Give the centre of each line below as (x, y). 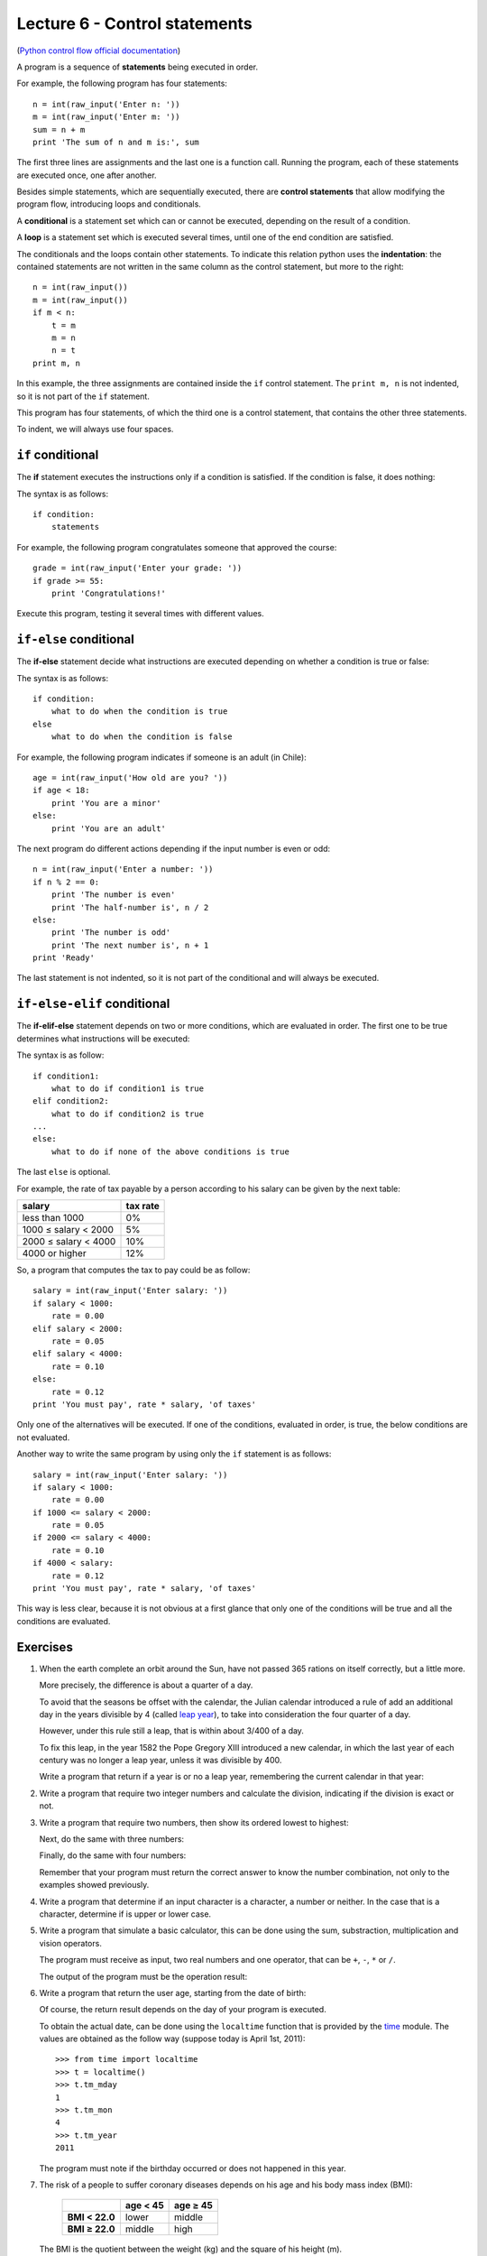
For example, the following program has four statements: (122, 83)
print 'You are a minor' (106, 803)
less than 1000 (53, 1218)
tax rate (142, 1207)
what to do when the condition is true (139, 712)
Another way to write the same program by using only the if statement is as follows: (174, 1454)
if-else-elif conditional (93, 1004)
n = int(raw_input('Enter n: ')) (106, 104)
